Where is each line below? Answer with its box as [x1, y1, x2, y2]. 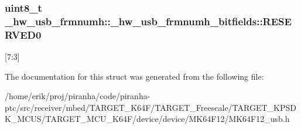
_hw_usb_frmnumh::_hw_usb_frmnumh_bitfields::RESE [5, 13, 292, 28]
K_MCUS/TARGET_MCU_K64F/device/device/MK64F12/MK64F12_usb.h [5, 113, 290, 125]
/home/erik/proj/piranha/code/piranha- [5, 90, 150, 102]
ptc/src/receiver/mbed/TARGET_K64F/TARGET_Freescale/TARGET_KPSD [5, 101, 296, 113]
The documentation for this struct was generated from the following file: [5, 70, 264, 82]
